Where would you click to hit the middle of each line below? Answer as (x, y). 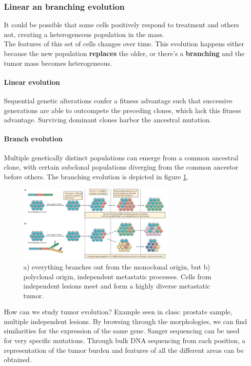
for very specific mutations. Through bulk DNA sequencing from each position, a (125, 340)
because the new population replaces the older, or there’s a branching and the (124, 53)
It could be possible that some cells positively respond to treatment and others (122, 25)
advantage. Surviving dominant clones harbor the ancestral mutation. (108, 120)
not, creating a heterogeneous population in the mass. (84, 34)
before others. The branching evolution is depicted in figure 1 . (96, 176)
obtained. (18, 359)
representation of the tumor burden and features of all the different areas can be (124, 350)
